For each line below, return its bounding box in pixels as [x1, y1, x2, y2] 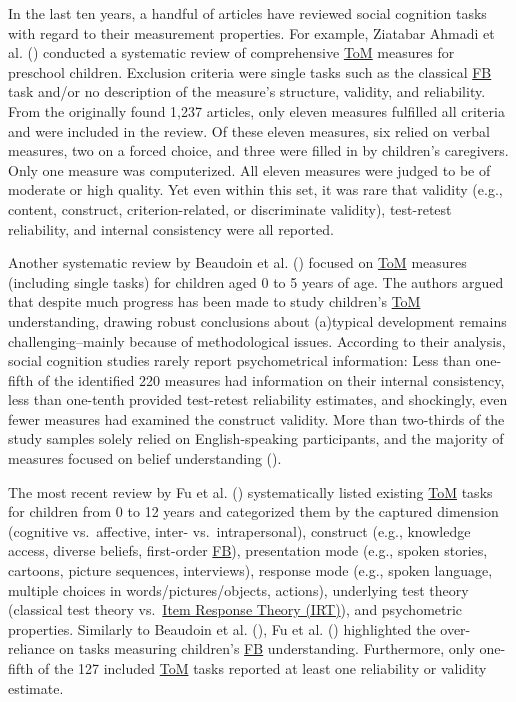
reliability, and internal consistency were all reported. [8, 218, 334, 239]
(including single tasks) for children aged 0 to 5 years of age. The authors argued [8, 271, 504, 292]
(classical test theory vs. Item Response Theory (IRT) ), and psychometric [8, 599, 463, 620]
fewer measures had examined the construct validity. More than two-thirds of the [8, 408, 505, 429]
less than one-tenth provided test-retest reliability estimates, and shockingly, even [8, 389, 508, 410]
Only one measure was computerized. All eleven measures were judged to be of [8, 159, 491, 180]
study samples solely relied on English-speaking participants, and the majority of [8, 428, 504, 449]
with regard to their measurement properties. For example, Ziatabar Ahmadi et [8, 22, 495, 43]
